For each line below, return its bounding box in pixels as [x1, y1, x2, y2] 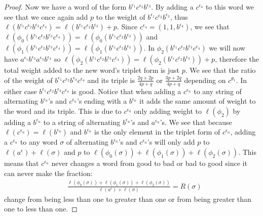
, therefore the [215, 54, 259, 64]
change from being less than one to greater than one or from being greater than [4, 193, 251, 204]
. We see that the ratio [185, 65, 256, 75]
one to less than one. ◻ [4, 203, 78, 214]
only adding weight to [134, 105, 202, 116]
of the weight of [4, 74, 53, 85]
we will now [209, 42, 245, 53]
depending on [184, 74, 226, 85]
